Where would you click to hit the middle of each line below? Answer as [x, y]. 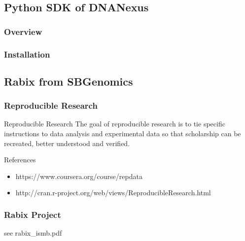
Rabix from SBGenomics [69, 81]
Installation [27, 54]
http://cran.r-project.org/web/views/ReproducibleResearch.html [113, 193]
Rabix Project [33, 214]
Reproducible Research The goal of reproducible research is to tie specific [115, 124]
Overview [23, 31]
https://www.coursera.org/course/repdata [79, 176]
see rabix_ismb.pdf [33, 233]
